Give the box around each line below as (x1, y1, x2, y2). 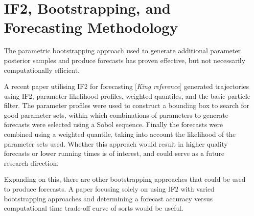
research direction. (4, 157, 59, 168)
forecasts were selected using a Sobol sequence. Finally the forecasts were (4, 119, 223, 130)
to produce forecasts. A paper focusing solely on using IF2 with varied (4, 184, 215, 194)
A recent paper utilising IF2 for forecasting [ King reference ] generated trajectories (4, 81, 249, 91)
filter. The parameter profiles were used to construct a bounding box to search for (4, 100, 250, 110)
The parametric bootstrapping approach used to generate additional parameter (4, 45, 241, 56)
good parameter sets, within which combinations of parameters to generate (4, 109, 229, 120)
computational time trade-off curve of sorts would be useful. (4, 203, 184, 213)
